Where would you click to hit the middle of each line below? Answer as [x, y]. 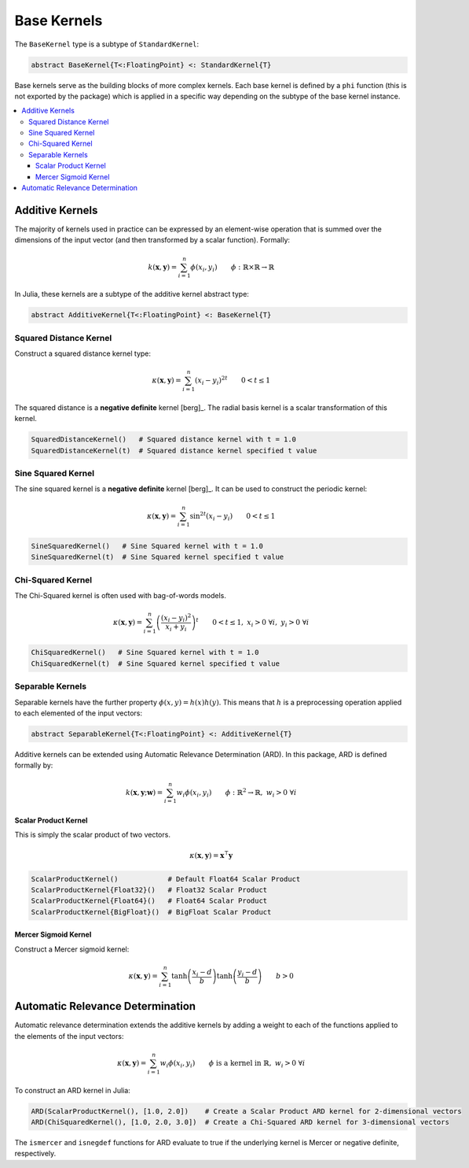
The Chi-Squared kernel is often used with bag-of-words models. [121, 595]
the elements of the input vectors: [69, 1036]
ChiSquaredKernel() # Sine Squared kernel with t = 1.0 [145, 652]
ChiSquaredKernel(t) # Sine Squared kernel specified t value [156, 663]
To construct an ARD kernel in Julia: [73, 1090]
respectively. [35, 1154]
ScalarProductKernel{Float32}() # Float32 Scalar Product [149, 890]
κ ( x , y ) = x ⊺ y [211, 855]
